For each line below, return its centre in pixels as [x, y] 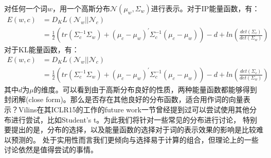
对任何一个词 [26, 8]
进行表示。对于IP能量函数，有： [205, 8]
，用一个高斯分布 [82, 8]
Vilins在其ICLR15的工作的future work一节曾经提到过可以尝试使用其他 [134, 109]
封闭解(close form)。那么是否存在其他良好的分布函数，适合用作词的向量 [124, 99]
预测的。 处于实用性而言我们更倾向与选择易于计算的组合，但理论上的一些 [135, 139]
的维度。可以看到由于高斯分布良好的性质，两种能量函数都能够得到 [145, 89]
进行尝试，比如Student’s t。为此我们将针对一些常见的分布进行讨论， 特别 [134, 119]
